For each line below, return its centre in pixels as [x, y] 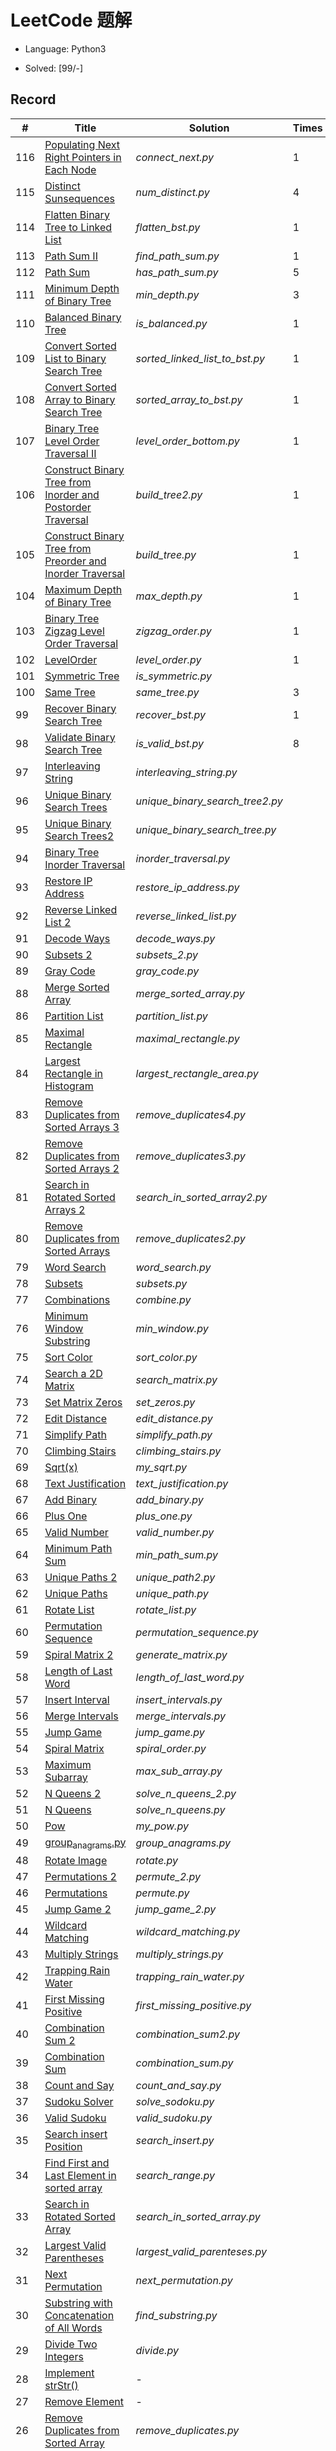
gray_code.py [167, 971]
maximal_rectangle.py [187, 1038]
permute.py [162, 1893]
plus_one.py [164, 1516]
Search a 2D [73, 1373]
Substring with [78, 2303]
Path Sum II [71, 256]
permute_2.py [168, 1876]
